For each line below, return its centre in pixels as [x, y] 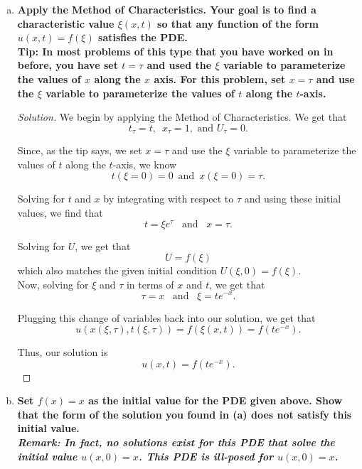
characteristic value [66, 23]
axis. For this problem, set [220, 79]
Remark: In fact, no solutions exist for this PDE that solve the [176, 442]
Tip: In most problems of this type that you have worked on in [175, 51]
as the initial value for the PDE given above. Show [215, 400]
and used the [179, 65]
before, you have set [68, 65]
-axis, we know [145, 164]
